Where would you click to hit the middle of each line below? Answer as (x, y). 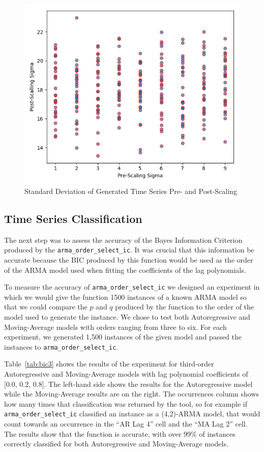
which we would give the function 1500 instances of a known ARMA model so (125, 296)
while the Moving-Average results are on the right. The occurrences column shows (132, 394)
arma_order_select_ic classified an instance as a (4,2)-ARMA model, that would (132, 414)
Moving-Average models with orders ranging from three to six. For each (115, 327)
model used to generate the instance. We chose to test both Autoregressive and (127, 317)
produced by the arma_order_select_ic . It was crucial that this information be (129, 250)
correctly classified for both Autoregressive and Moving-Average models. (116, 444)
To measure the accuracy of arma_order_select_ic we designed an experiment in (132, 287)
